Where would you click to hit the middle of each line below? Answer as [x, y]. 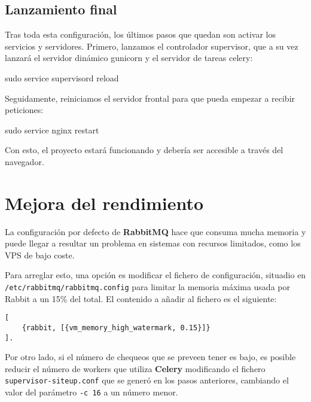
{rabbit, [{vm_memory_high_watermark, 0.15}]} [116, 328]
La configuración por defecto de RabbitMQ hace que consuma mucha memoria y [155, 231]
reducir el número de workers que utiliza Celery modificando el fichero [135, 368]
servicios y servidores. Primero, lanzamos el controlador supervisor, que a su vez [152, 46]
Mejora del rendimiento [104, 202]
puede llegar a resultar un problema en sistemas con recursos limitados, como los [153, 243]
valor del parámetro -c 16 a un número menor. [92, 392]
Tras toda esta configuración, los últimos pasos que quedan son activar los [140, 34]
